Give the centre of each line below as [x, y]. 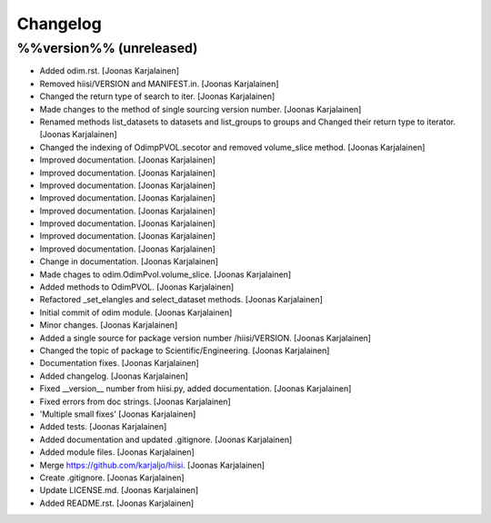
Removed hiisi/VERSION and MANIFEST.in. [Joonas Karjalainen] [159, 84]
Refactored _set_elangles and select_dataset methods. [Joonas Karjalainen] [181, 300]
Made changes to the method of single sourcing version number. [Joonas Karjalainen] [200, 109]
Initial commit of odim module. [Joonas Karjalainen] [136, 312]
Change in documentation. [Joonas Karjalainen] [129, 261]
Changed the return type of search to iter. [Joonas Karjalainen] [157, 96]
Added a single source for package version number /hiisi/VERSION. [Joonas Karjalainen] [205, 338]
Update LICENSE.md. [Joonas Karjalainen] [119, 490]
